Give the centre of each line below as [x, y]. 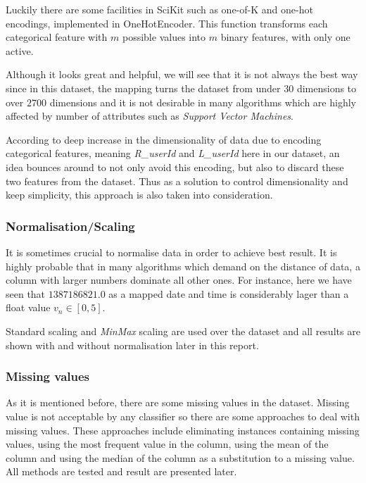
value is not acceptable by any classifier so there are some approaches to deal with [183, 416]
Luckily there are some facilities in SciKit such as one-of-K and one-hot [159, 9]
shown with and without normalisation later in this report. [132, 345]
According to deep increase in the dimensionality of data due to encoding [164, 139]
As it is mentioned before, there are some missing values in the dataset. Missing [178, 402]
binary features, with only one [285, 37]
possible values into [164, 37]
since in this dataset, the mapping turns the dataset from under [143, 88]
